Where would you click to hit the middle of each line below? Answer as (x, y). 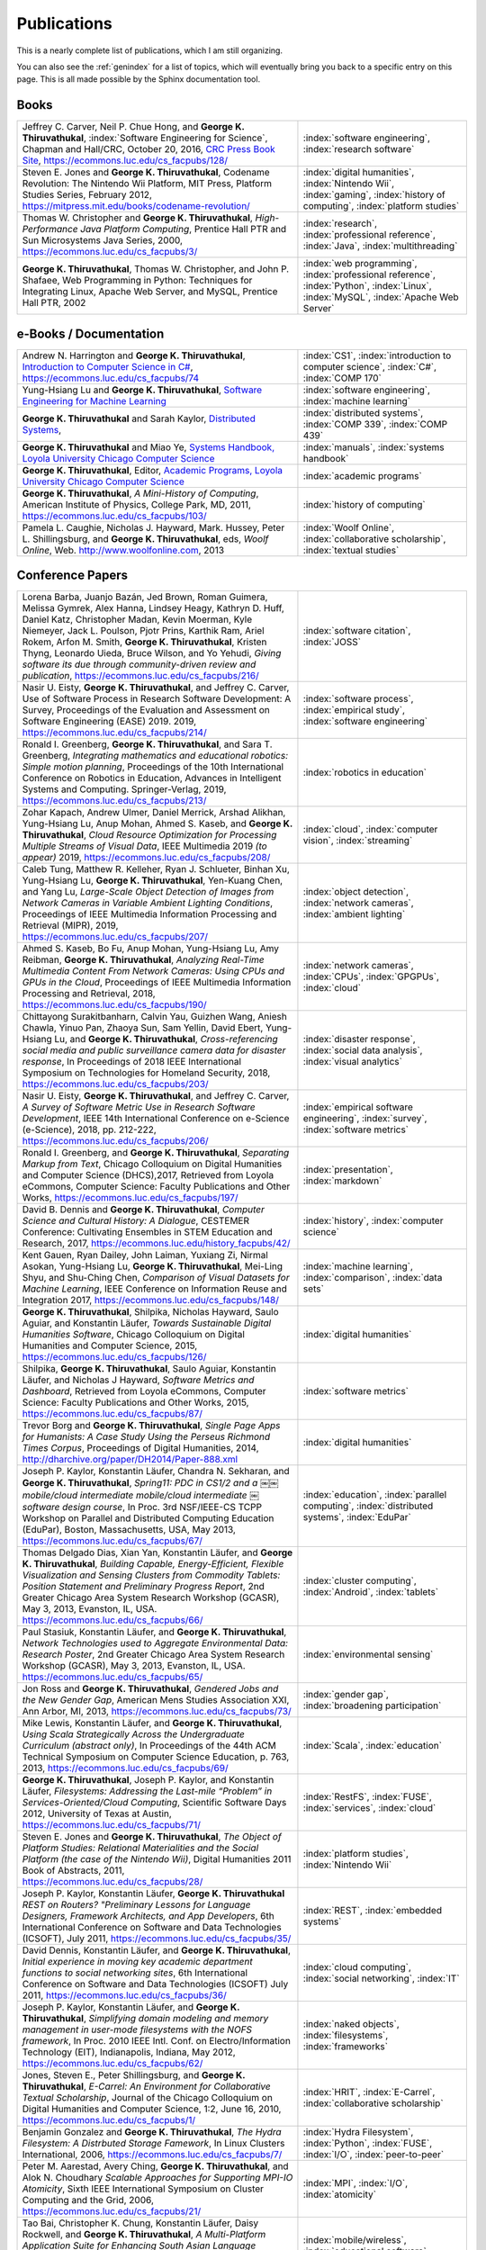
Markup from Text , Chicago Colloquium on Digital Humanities (152, 1164)
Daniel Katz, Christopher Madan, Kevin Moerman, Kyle (137, 619)
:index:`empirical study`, (354, 710)
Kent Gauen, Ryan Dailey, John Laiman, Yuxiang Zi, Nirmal (145, 1255)
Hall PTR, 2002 (54, 303)
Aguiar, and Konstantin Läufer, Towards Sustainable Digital (147, 1323)
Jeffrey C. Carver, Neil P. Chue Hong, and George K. (133, 127)
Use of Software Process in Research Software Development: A (157, 699)
